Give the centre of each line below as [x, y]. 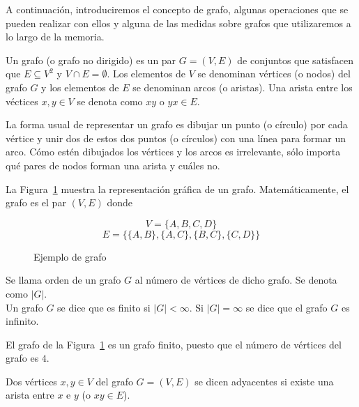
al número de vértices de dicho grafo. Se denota [236, 280]
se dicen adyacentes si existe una [264, 381]
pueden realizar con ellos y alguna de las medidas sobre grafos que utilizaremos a [178, 23]
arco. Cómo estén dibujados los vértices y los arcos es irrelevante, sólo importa [173, 152]
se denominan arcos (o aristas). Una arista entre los [243, 87]
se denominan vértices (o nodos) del [274, 74]
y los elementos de [80, 87]
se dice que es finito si [104, 307]
